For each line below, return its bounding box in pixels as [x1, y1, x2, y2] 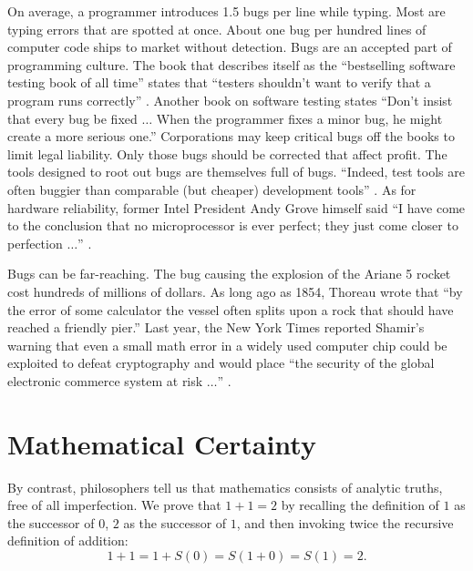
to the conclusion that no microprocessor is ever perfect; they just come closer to [7, 216, 458, 235]
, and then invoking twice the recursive [236, 513, 454, 532]
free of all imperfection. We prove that [7, 495, 221, 515]
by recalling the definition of [281, 495, 439, 515]
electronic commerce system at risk [7, 371, 203, 390]
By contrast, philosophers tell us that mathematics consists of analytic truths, [7, 477, 443, 496]
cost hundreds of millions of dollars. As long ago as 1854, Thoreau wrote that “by [7, 281, 463, 301]
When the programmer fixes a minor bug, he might [156, 108, 443, 127]
